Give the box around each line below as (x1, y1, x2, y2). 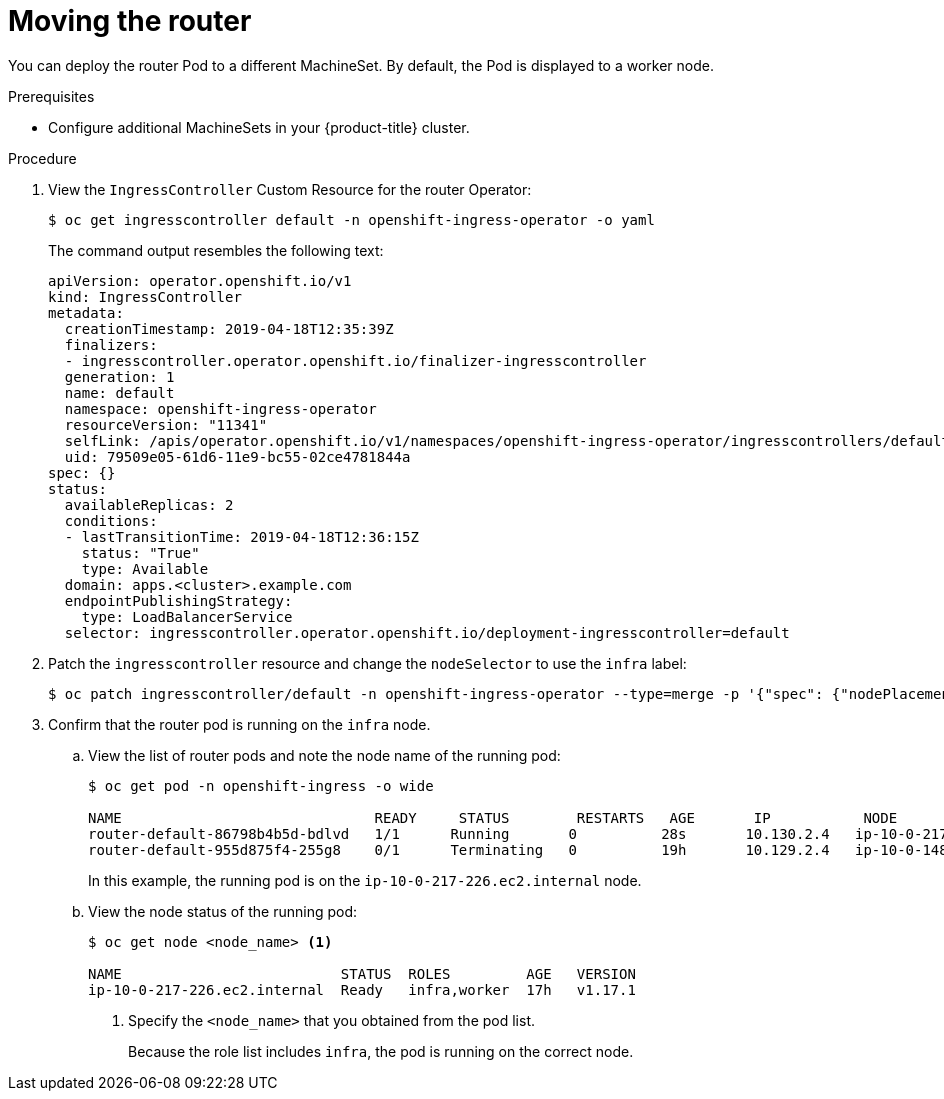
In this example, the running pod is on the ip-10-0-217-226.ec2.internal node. (88, 871, 642, 889)
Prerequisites (8, 87, 95, 105)
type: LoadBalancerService (81, 608, 293, 625)
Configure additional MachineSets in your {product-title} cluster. (48, 118, 470, 136)
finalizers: (64, 336, 158, 353)
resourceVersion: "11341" (64, 416, 268, 433)
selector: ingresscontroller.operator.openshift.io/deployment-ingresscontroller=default (64, 624, 790, 641)
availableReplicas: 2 (64, 496, 234, 513)
